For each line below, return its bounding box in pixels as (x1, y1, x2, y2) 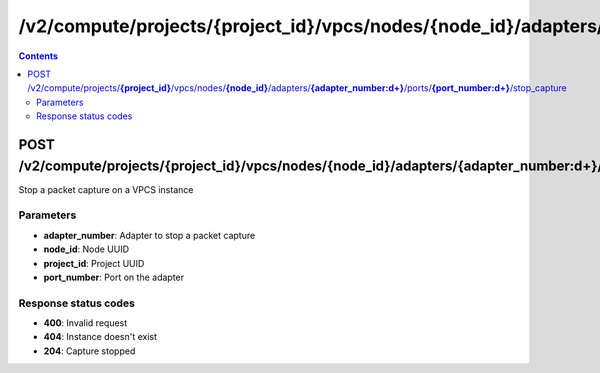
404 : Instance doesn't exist (43, 331, 158, 343)
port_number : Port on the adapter (43, 271, 185, 283)
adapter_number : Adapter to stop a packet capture (43, 229, 256, 241)
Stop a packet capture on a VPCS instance (18, 183, 194, 195)
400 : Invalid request (43, 317, 128, 329)
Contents (18, 50, 59, 62)
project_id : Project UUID (43, 257, 145, 269)
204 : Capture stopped (43, 345, 136, 357)
